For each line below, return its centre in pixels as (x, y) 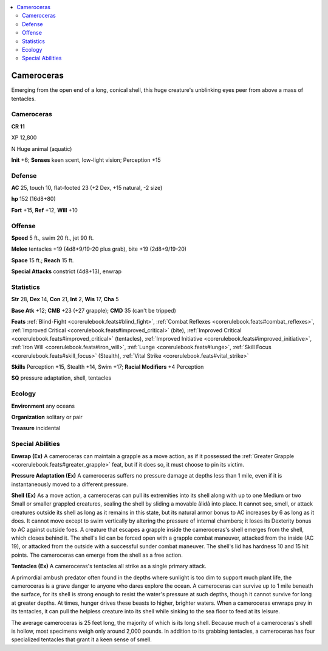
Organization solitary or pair (47, 417)
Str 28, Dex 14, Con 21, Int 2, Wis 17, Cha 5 (65, 299)
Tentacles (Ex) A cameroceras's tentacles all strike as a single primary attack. (109, 566)
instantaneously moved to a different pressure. (70, 484)
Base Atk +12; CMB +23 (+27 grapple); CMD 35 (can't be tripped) (94, 310)
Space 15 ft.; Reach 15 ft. (43, 260)
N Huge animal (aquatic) (42, 148)
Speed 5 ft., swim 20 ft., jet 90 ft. (53, 238)
